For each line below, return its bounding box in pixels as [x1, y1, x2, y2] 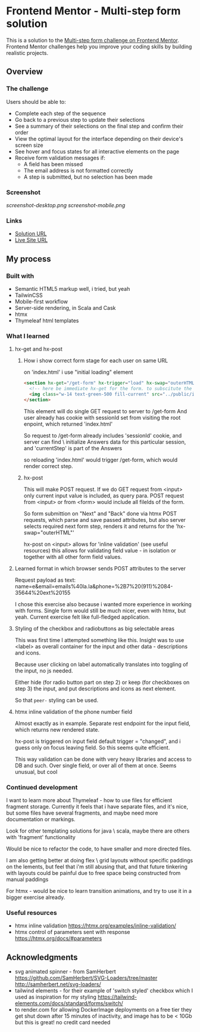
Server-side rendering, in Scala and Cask [14, 304, 116, 311]
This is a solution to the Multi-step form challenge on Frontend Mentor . [6, 36, 180, 44]
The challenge [6, 85, 49, 93]
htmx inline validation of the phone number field [14, 708, 133, 715]
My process [6, 254, 51, 264]
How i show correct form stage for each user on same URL [23, 357, 168, 364]
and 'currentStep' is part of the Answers [23, 444, 123, 451]
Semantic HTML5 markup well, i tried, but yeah [14, 285, 130, 292]
